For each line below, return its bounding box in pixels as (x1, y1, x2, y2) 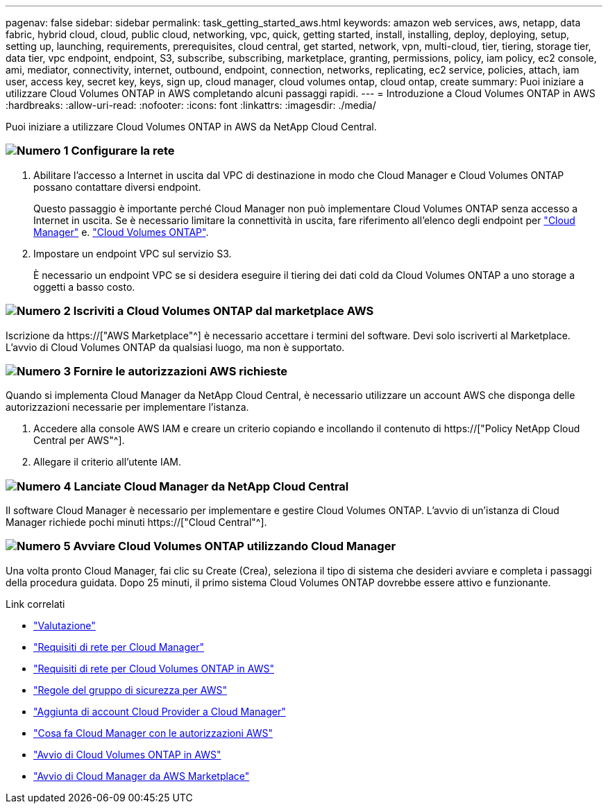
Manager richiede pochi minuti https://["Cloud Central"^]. (6, 516, 267, 528)
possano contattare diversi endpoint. (33, 180, 201, 193)
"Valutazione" (33, 619, 96, 631)
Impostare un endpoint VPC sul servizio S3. (33, 247, 232, 259)
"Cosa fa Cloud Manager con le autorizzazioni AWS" (33, 726, 273, 739)
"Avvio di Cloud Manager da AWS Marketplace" (33, 769, 250, 782)
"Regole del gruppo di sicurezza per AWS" (33, 683, 227, 696)
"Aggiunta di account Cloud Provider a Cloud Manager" (33, 705, 286, 717)
